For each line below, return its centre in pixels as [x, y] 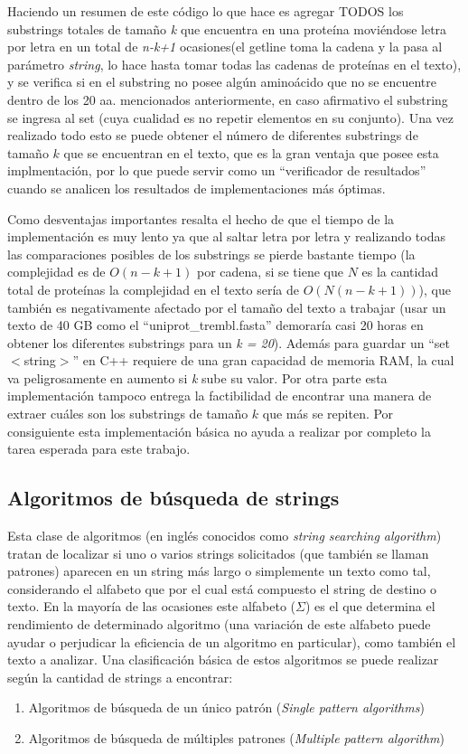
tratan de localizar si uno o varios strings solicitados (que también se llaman [218, 553]
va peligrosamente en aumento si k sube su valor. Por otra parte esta [197, 377]
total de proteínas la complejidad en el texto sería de [153, 289]
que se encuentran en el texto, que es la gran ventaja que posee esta [251, 152]
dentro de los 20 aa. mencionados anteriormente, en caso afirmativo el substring [228, 99]
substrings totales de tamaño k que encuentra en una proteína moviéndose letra [227, 28]
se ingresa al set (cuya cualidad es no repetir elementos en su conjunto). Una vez [231, 117]
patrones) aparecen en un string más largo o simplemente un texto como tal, [219, 571]
